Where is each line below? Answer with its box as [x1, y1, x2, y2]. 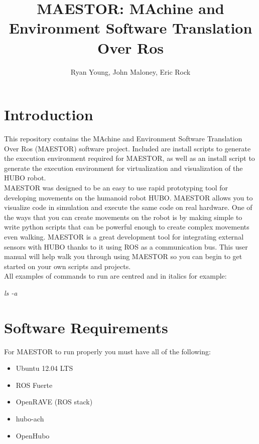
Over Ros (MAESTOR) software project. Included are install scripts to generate [4, 143, 251, 153]
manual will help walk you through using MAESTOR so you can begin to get [4, 251, 242, 262]
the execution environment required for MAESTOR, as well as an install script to [4, 153, 255, 163]
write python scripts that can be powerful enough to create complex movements [4, 221, 249, 232]
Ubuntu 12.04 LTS [16, 363, 73, 373]
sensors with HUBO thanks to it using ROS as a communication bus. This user [4, 241, 248, 252]
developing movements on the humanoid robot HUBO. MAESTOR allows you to [4, 192, 253, 202]
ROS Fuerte [16, 379, 53, 390]
